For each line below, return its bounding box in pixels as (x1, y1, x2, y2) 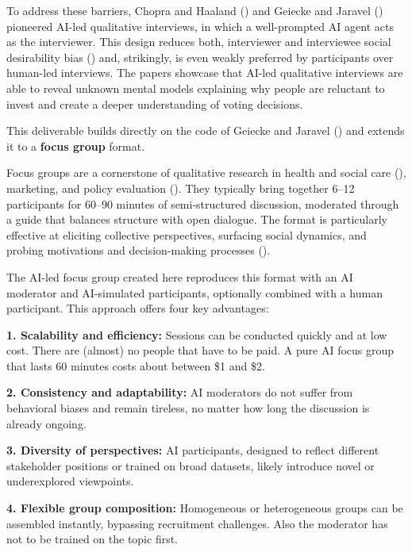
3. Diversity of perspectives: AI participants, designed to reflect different (6, 442, 379, 458)
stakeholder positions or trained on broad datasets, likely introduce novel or (6, 457, 375, 473)
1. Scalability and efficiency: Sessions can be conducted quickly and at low (6, 326, 387, 343)
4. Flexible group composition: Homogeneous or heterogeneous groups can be (6, 500, 403, 516)
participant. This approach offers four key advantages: (6, 300, 269, 316)
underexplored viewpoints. (6, 473, 134, 489)
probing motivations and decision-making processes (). (6, 242, 271, 259)
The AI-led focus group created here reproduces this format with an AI (6, 268, 353, 285)
